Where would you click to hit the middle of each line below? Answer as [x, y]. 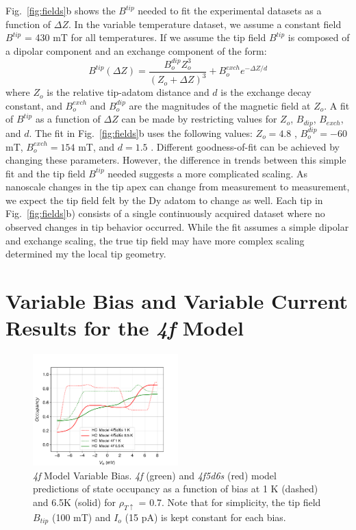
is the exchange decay [266, 92]
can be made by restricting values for [199, 119]
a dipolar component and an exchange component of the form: [136, 50]
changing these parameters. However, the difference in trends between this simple [176, 160]
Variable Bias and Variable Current [177, 301]
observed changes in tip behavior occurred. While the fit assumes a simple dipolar [177, 227]
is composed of [319, 37]
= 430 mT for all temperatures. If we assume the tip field [145, 37]
